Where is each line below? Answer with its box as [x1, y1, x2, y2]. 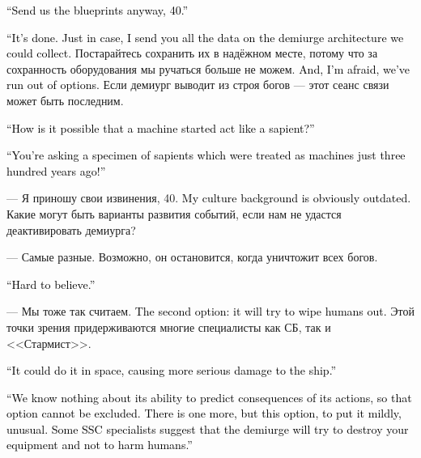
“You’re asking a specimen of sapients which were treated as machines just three [6, 146, 406, 163]
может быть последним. [6, 91, 124, 108]
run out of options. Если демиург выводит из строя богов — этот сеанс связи [6, 76, 389, 93]
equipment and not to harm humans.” [6, 436, 193, 453]
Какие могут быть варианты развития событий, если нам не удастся [6, 205, 342, 222]
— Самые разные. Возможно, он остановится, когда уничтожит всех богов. [6, 248, 378, 265]
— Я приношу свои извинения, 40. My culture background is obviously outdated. [6, 189, 411, 206]
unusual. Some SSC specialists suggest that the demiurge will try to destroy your [6, 420, 409, 437]
